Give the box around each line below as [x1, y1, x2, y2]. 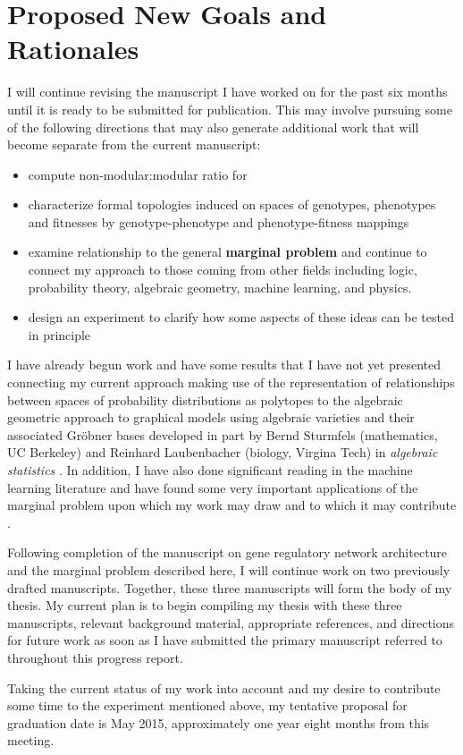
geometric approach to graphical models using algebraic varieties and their [7, 408, 415, 427]
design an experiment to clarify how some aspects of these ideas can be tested [28, 308, 454, 327]
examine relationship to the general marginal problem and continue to [28, 242, 427, 261]
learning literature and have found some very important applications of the [7, 478, 418, 496]
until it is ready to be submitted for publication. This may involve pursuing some [7, 99, 452, 118]
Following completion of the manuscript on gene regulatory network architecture [7, 543, 448, 562]
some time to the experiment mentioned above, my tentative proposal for [7, 696, 408, 715]
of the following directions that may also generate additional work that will [7, 117, 419, 136]
